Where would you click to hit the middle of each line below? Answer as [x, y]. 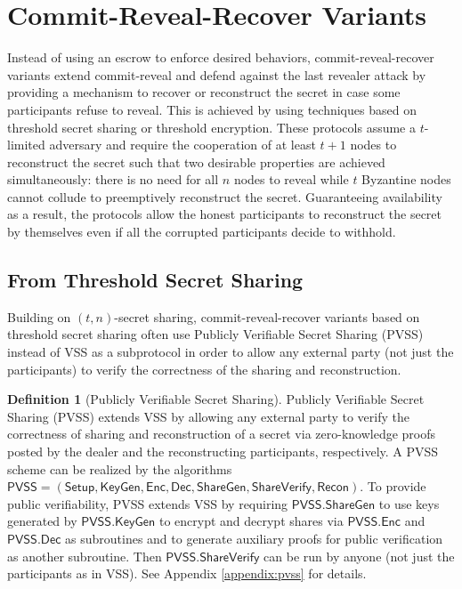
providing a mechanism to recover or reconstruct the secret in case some [204, 92]
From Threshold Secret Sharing [155, 280]
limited [26, 145]
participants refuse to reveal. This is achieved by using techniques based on [212, 109]
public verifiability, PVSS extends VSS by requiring [148, 503]
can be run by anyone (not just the [359, 556]
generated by [42, 521]
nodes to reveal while [291, 179]
